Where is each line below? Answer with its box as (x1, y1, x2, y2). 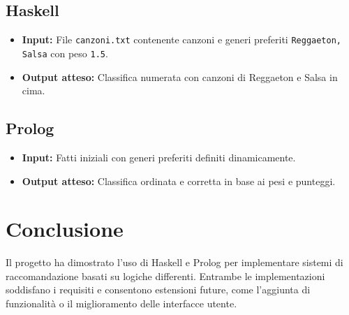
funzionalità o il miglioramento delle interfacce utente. (6, 296, 237, 310)
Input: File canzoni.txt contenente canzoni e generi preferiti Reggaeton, (22, 32, 341, 47)
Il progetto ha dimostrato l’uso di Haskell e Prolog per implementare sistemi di (6, 255, 343, 270)
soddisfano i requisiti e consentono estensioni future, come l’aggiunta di (6, 282, 311, 297)
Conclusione (6, 214, 124, 243)
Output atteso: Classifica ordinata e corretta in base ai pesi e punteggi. (22, 173, 336, 188)
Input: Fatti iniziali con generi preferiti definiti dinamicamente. (22, 149, 296, 164)
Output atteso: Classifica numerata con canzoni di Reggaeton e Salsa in (22, 69, 338, 84)
